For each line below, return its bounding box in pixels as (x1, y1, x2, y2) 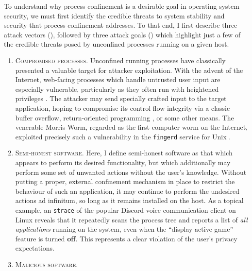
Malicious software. (15, 259, 78, 269)
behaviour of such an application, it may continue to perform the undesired (15, 186, 239, 196)
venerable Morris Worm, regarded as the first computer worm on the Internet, (15, 122, 248, 132)
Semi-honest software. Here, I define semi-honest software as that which (15, 148, 233, 158)
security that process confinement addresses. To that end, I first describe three (4, 20, 237, 30)
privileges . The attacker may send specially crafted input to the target (15, 93, 227, 103)
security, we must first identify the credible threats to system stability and (4, 10, 225, 20)
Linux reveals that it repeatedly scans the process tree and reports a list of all (15, 214, 248, 224)
